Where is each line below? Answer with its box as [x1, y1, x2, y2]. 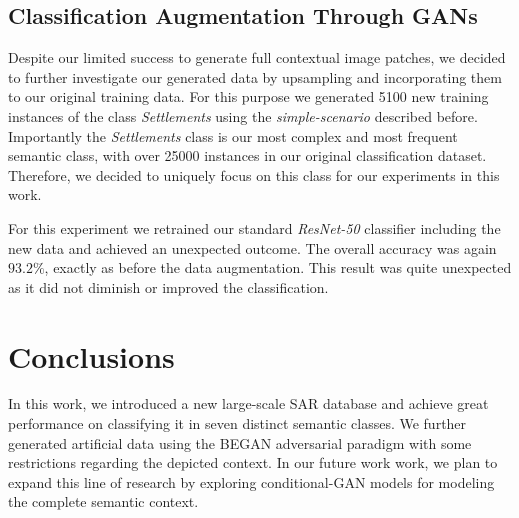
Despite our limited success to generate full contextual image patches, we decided [8, 47, 506, 68]
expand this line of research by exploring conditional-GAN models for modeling [8, 471, 495, 492]
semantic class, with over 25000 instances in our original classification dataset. [8, 145, 487, 166]
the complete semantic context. [8, 491, 199, 512]
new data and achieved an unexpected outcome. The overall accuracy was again [8, 237, 497, 258]
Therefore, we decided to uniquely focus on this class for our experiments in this [8, 164, 500, 185]
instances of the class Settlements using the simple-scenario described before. [8, 105, 478, 126]
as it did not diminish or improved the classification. [8, 276, 329, 297]
